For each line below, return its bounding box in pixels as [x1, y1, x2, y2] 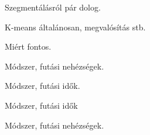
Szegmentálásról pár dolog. [5, 1, 101, 13]
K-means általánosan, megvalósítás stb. [5, 20, 146, 33]
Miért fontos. [5, 40, 52, 53]
